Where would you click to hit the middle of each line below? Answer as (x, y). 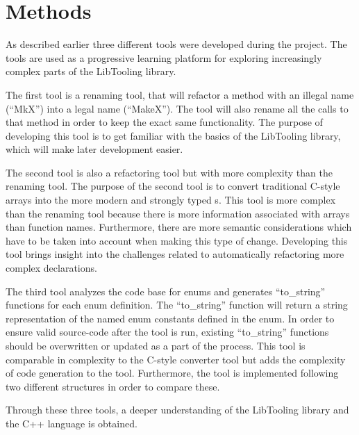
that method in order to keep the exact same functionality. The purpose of (164, 122)
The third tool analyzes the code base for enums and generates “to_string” (166, 291)
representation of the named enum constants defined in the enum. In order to (170, 318)
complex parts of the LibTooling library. (91, 71)
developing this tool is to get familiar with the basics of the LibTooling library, (173, 135)
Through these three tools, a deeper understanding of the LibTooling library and (177, 410)
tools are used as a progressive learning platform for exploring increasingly (164, 57)
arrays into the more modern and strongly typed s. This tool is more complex (171, 200)
